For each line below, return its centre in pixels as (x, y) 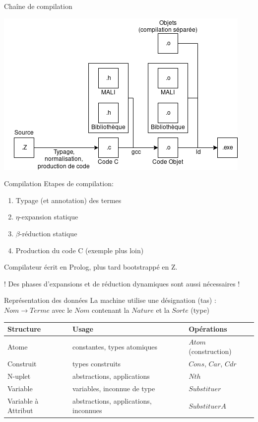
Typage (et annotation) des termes (68, 200)
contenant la (111, 310)
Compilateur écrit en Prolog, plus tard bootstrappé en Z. (91, 267)
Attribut (20, 410)
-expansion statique (49, 217)
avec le (62, 310)
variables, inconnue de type (114, 388)
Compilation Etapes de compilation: (59, 183)
